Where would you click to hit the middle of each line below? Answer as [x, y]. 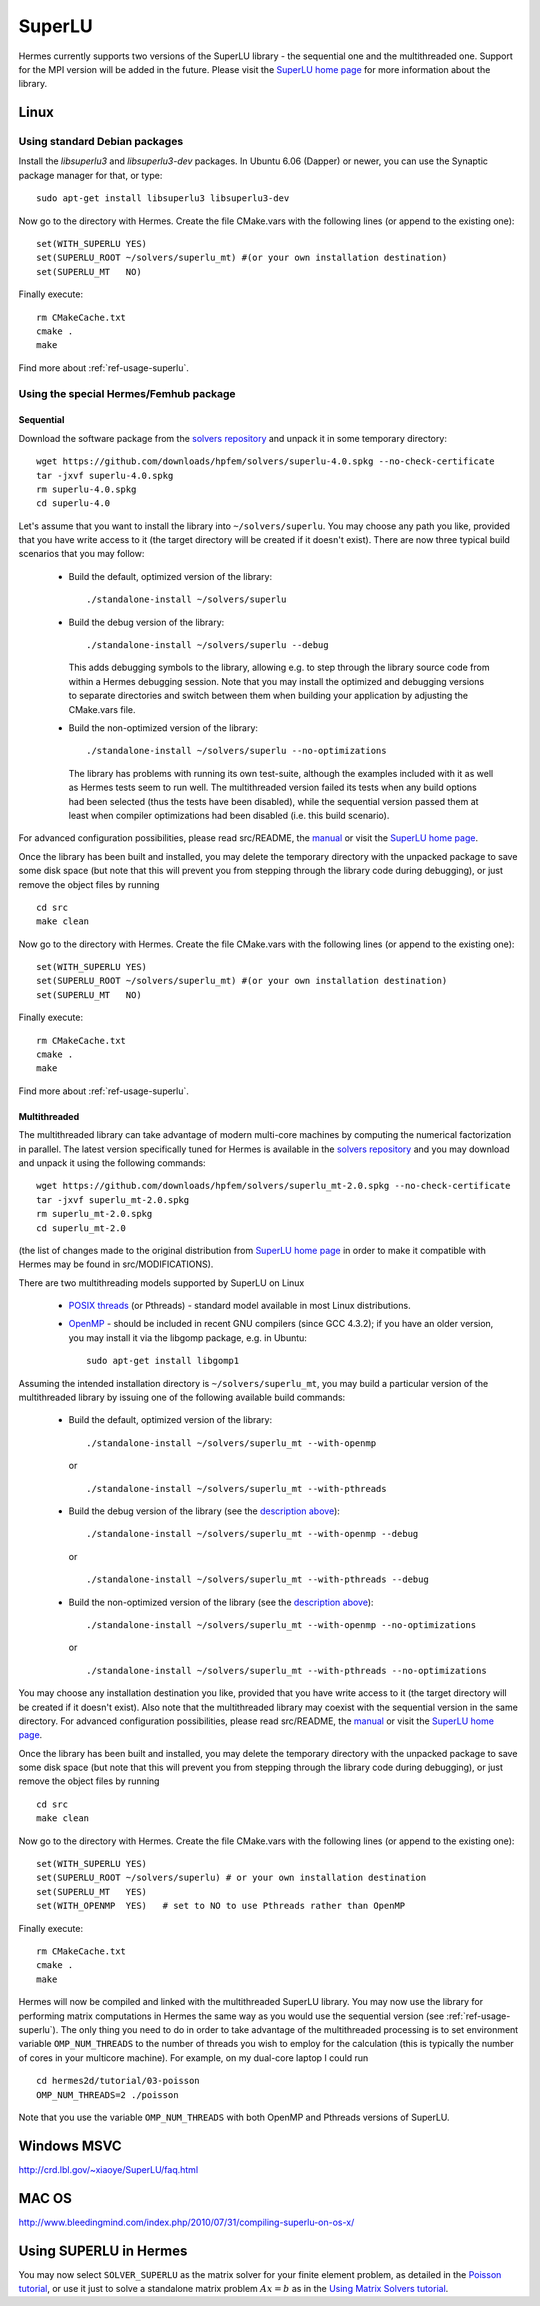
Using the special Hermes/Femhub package [127, 393]
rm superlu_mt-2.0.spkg [94, 1214]
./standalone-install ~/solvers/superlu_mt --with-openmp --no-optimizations [281, 1624]
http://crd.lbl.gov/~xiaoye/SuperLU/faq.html [108, 2169]
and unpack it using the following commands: [112, 1162]
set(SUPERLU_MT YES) [92, 1891]
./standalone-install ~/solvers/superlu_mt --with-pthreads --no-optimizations [286, 1670]
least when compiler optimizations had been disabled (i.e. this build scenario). [229, 815]
